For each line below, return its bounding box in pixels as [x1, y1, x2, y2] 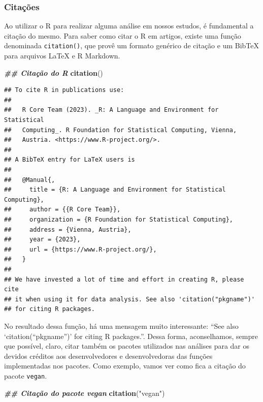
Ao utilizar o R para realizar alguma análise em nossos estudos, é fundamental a [4, 20, 254, 31]
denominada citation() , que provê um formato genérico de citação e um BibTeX [4, 40, 259, 51]
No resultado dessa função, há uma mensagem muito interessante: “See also [4, 320, 239, 331]
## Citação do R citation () [4, 67, 103, 78]
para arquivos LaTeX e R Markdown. [4, 50, 120, 61]
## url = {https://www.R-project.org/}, [4, 245, 157, 253]
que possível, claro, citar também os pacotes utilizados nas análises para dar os [4, 341, 250, 351]
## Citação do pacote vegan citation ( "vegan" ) [4, 387, 165, 398]
